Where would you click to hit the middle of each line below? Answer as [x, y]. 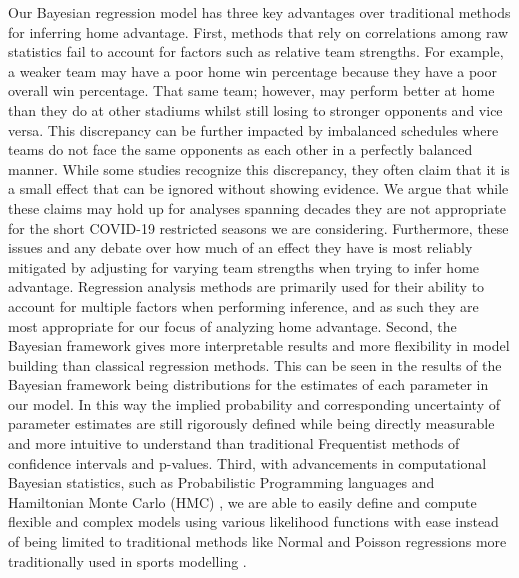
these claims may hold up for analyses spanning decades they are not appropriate [257, 207]
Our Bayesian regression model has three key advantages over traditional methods [259, 12]
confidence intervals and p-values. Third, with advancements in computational [247, 462]
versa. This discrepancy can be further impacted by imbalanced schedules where [253, 129]
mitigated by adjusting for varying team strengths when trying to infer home [244, 266]
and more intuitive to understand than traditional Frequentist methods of [234, 443]
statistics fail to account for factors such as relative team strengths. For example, [256, 51]
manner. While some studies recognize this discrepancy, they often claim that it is [259, 168]
